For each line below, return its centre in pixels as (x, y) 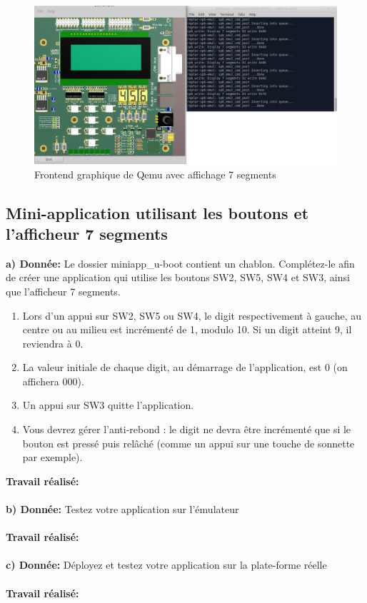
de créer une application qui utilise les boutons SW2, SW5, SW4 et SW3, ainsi (178, 277)
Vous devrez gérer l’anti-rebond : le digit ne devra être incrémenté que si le (187, 429)
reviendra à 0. (53, 343)
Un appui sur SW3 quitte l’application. (108, 405)
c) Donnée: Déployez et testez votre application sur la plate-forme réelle (166, 565)
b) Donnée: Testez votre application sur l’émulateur (122, 509)
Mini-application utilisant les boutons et (157, 212)
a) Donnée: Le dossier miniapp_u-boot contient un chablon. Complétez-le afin (180, 263)
